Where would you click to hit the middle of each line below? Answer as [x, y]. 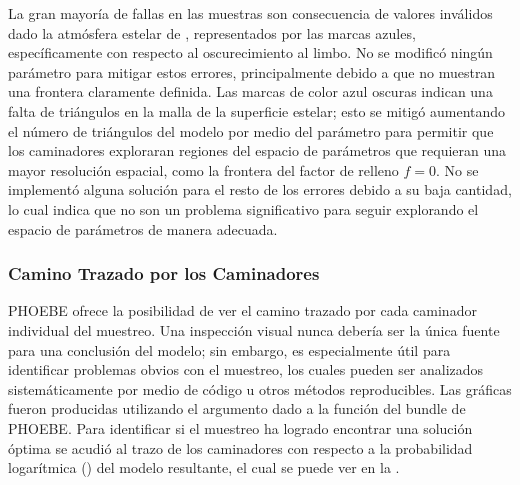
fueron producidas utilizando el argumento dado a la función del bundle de [237, 408]
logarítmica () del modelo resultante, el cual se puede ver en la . [204, 467]
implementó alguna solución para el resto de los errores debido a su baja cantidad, [260, 189]
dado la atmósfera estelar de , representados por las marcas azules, [212, 32]
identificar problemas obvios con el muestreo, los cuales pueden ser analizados [246, 369]
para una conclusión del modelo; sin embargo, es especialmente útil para [229, 349]
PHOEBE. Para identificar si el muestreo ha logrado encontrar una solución [240, 427]
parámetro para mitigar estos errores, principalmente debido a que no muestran [252, 71]
